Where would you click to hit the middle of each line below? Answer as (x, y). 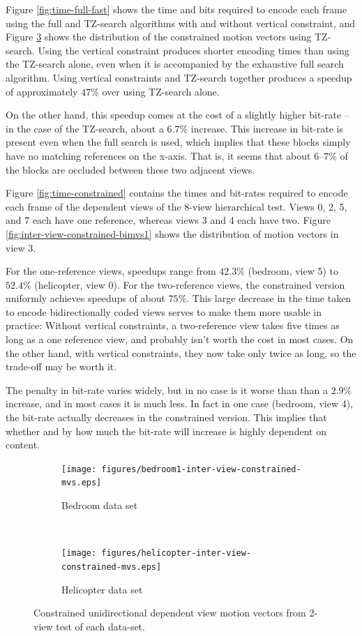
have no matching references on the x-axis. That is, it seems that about (158, 155)
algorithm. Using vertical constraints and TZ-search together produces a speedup (179, 77)
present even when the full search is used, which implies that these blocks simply (178, 142)
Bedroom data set (100, 505)
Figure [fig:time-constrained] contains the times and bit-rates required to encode (177, 193)
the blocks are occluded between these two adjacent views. (130, 169)
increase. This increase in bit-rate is (267, 128)
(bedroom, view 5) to (293, 271)
